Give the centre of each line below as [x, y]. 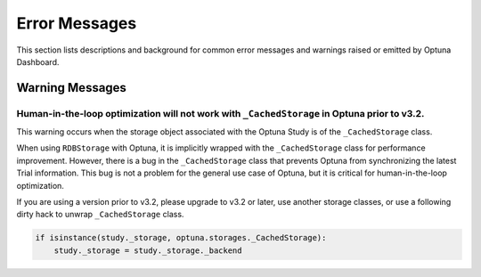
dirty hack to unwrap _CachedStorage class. [100, 215]
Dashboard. [38, 61]
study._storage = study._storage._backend [148, 250]
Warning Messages [71, 88]
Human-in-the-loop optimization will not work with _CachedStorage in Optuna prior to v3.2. [220, 113]
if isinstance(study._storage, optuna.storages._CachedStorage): [181, 238]
